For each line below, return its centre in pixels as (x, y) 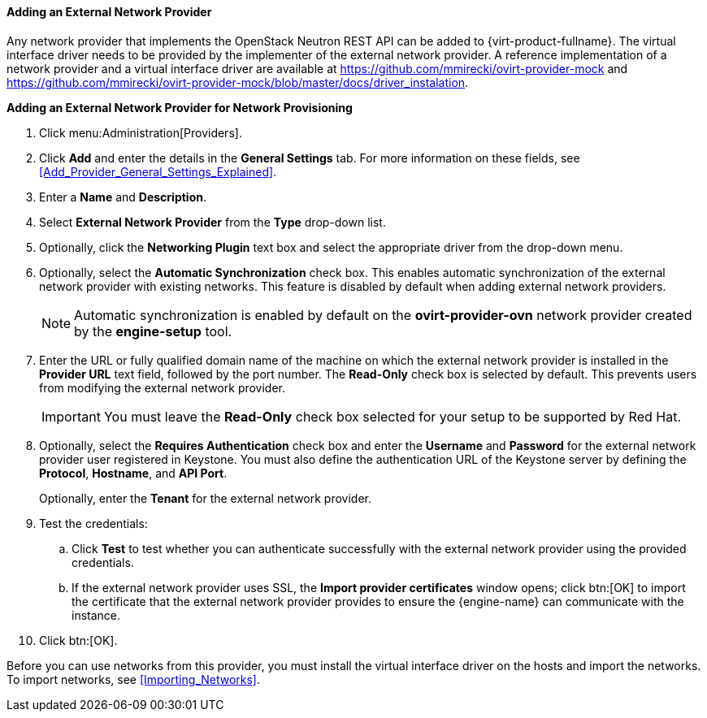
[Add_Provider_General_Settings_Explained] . (158, 171)
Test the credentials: (93, 523)
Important (71, 416)
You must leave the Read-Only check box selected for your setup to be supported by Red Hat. (393, 416)
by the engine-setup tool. (153, 331)
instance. (96, 615)
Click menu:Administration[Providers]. (141, 132)
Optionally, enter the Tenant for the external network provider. (206, 498)
